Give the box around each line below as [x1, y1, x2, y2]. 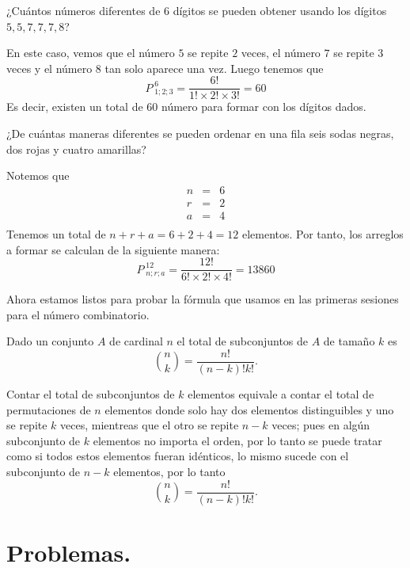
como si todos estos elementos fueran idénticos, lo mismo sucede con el [6, 448, 349, 464]
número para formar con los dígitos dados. [161, 98, 366, 115]
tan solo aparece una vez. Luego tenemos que [104, 59, 324, 76]
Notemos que [6, 167, 70, 184]
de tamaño [323, 333, 375, 349]
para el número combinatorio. [6, 306, 150, 322]
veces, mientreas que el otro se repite [60, 417, 239, 433]
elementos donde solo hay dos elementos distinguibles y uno [104, 401, 394, 417]
